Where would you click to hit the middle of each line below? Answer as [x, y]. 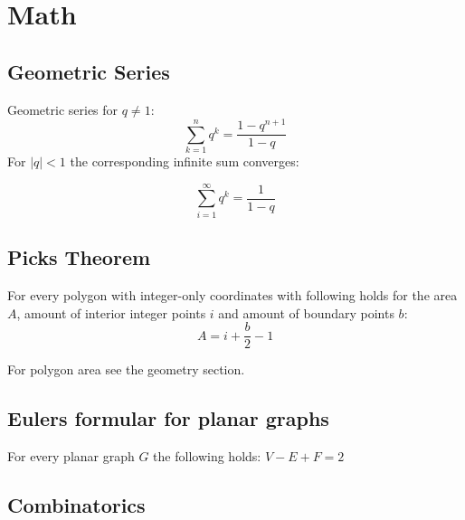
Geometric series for [63, 109]
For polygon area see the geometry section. [126, 369]
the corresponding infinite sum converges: [185, 161]
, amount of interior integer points [111, 312]
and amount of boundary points [306, 312]
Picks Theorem [79, 257]
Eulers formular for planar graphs [168, 418]
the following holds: [207, 456]
